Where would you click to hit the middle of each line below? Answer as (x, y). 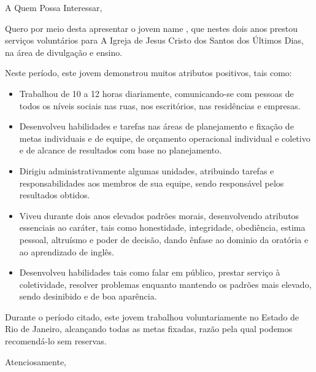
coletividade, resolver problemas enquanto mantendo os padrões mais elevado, (165, 284)
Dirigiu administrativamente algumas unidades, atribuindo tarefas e (147, 170)
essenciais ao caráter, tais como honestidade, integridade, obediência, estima (162, 227)
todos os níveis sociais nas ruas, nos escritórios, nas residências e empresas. (160, 105)
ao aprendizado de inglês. (67, 251)
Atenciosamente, (36, 361)
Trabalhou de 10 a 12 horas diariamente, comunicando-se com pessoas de (156, 93)
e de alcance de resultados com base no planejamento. (121, 150)
